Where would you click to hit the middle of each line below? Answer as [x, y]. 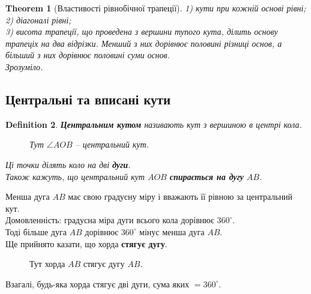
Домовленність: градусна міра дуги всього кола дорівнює [110, 220]
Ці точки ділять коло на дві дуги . [68, 164]
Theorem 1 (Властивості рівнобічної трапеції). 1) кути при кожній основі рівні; [156, 8]
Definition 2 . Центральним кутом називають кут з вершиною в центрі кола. [154, 124]
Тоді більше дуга [36, 231]
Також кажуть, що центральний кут [75, 176]
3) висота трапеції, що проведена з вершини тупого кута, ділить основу [142, 31]
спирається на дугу [207, 176]
